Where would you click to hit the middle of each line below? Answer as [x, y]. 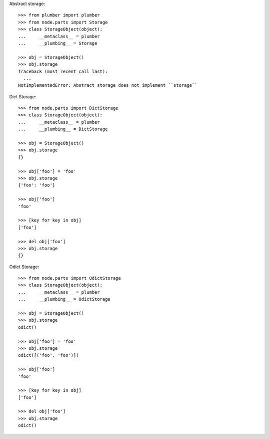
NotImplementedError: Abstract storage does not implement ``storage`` [108, 85]
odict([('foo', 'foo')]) [48, 355]
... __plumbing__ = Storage [58, 43]
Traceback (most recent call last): [63, 71]
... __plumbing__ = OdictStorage [64, 299]
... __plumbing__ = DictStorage [63, 129]
